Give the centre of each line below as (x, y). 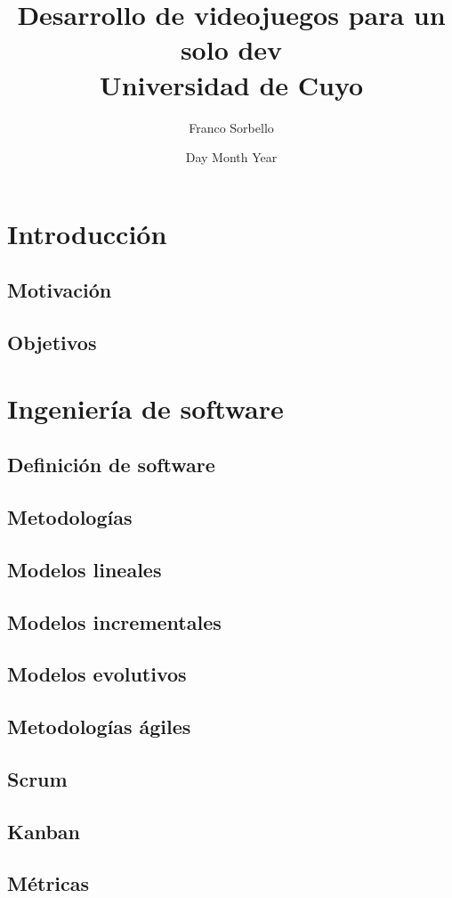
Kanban (44, 831)
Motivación (60, 290)
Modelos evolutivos (97, 674)
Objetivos (52, 343)
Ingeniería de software (145, 408)
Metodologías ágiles (99, 727)
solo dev (231, 49)
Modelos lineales (85, 569)
